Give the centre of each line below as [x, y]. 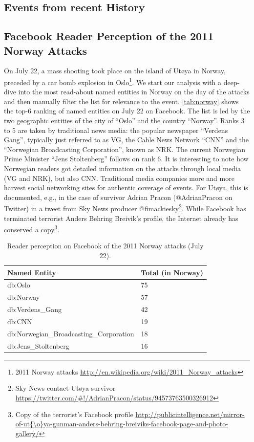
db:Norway [24, 297]
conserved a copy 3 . [32, 229]
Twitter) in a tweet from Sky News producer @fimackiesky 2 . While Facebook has [125, 208]
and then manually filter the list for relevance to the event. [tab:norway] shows [121, 101]
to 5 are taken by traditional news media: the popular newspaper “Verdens [116, 130]
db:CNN [20, 321]
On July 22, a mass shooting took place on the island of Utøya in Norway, [115, 71]
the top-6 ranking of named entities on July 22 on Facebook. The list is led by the [127, 111]
